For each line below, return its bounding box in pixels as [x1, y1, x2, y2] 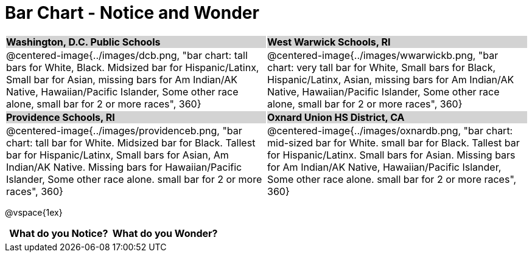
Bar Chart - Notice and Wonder [5, 2, 259, 23]
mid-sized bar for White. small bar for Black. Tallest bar [267, 136, 520, 149]
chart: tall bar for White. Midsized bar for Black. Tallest [6, 136, 256, 149]
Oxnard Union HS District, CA [267, 111, 405, 123]
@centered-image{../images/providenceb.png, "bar [6, 124, 242, 137]
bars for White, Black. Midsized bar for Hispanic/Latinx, [6, 61, 259, 74]
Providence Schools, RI [6, 111, 115, 123]
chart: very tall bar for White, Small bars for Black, [267, 61, 496, 74]
